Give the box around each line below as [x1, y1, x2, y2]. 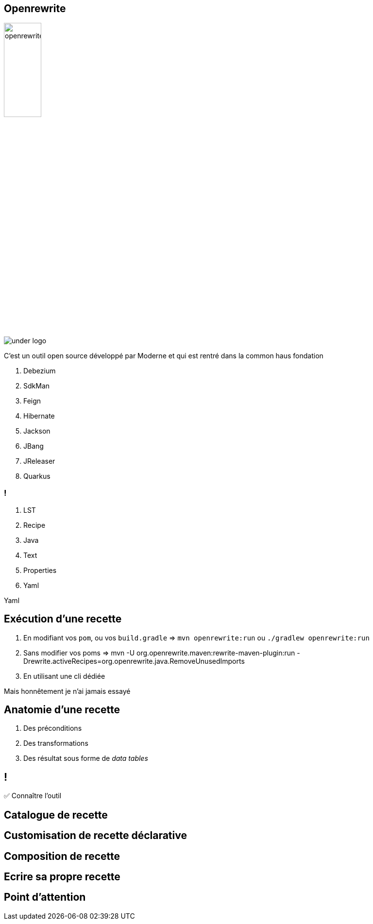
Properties [23, 566, 57, 574]
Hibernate [23, 412, 55, 420]
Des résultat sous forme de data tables [23, 754, 148, 763]
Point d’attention [4, 891, 86, 904]
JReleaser [23, 457, 55, 466]
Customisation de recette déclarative [4, 829, 187, 842]
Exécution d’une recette [4, 613, 122, 625]
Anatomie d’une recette [4, 704, 120, 716]
